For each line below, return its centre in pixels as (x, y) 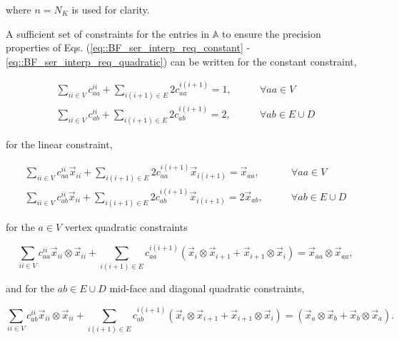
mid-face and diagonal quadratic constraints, (207, 288)
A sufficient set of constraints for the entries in (108, 33)
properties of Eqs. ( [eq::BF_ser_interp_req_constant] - (128, 47)
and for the (30, 288)
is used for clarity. (111, 9)
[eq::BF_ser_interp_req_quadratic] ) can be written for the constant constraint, (181, 61)
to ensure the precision (272, 33)
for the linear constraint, (59, 144)
